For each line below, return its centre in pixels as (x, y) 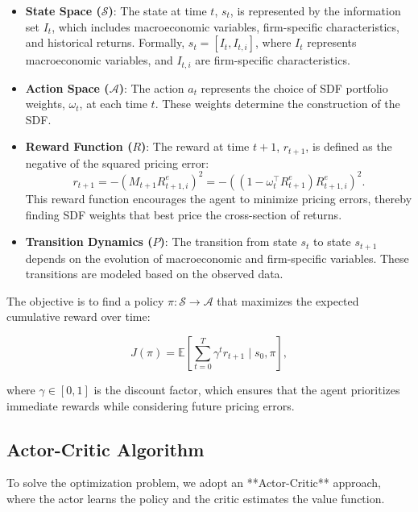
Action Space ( (67, 87)
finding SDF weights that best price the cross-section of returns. (184, 214)
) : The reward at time (195, 146)
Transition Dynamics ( (89, 241)
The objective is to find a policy (85, 300)
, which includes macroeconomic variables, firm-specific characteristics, (226, 26)
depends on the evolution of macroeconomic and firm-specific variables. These (217, 258)
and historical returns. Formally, (105, 42)
